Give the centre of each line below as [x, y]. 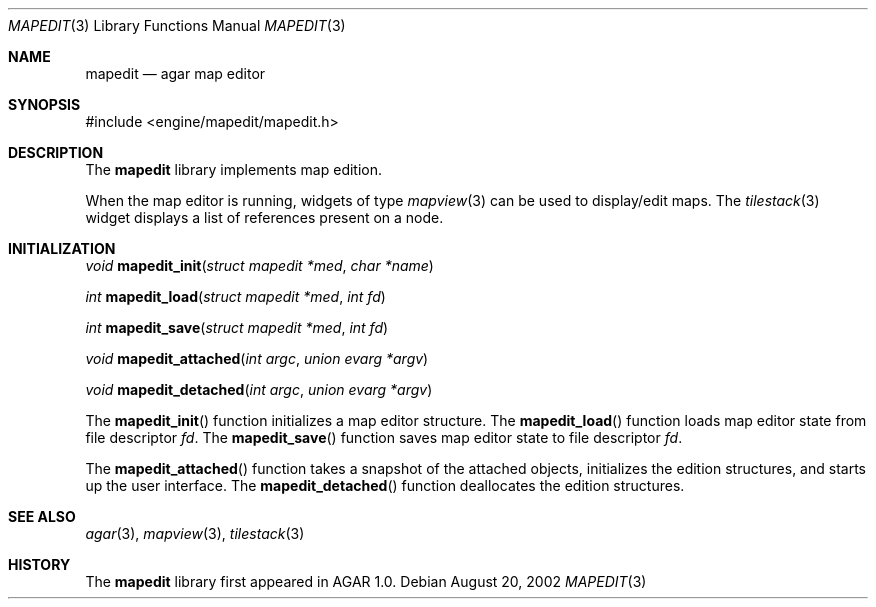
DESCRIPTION [56, 152]
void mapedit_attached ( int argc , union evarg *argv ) [257, 358]
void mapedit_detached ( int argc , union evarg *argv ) [259, 389]
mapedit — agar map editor [175, 73]
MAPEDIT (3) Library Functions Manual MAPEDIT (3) [177, 25]
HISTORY [39, 564]
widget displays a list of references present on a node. [264, 217]
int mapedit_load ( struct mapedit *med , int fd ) [235, 296]
